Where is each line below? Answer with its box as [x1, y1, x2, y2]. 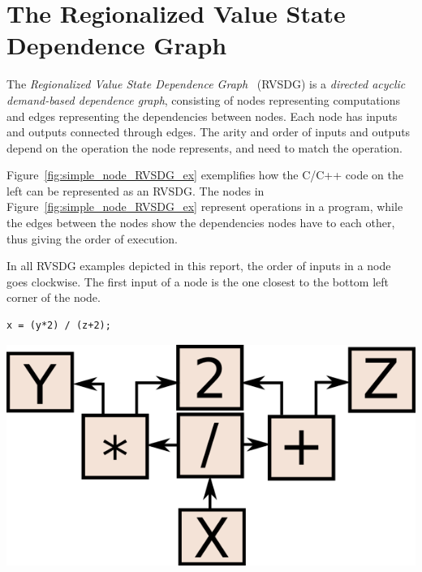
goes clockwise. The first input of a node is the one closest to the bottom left [6, 273, 390, 290]
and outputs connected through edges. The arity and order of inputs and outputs [6, 123, 411, 140]
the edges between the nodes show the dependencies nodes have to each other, [6, 214, 395, 231]
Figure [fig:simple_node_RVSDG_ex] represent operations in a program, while [6, 198, 403, 215]
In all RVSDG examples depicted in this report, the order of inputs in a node [6, 257, 391, 274]
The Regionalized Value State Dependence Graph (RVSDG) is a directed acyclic [6, 75, 406, 92]
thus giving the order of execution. [6, 230, 178, 247]
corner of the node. [6, 289, 101, 306]
